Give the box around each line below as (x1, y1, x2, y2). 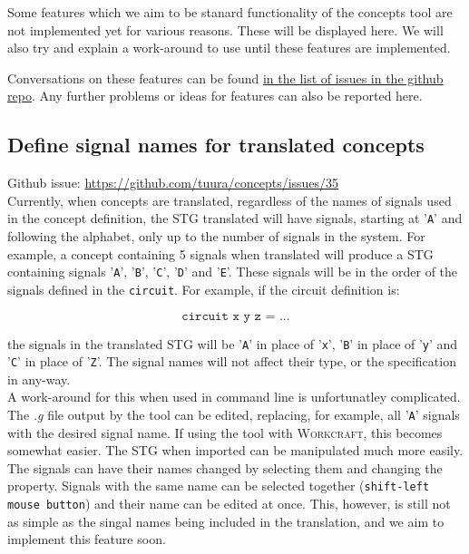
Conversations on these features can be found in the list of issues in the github (7, 68, 444, 87)
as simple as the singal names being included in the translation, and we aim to (7, 511, 445, 530)
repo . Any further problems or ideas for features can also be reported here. (7, 86, 423, 105)
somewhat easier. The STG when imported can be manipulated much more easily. (7, 441, 464, 460)
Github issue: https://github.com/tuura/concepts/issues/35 (7, 173, 339, 192)
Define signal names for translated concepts (7, 131, 425, 159)
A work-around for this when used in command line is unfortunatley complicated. (7, 387, 461, 406)
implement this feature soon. (7, 530, 166, 549)
